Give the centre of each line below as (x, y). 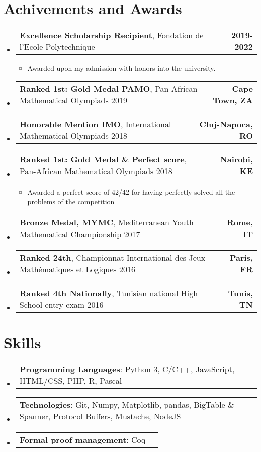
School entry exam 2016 (61, 304)
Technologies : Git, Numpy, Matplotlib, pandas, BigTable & (127, 405)
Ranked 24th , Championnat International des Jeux (112, 257)
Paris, (241, 257)
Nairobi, (236, 159)
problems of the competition (71, 202)
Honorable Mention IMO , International (95, 124)
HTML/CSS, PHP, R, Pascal (71, 381)
